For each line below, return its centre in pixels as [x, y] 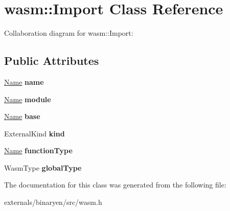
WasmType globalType [43, 167]
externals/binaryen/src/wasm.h [53, 202]
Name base [22, 116]
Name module [28, 99]
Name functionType [38, 150]
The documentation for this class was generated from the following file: [115, 185]
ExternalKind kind [34, 133]
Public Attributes [52, 61]
